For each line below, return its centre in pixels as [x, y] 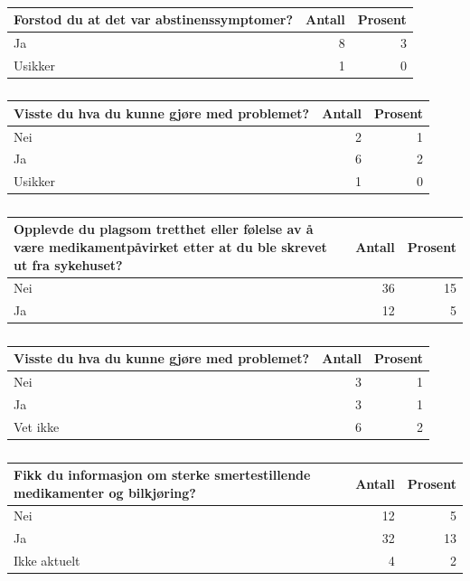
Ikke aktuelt [47, 561]
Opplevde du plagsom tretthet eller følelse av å [164, 229]
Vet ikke [37, 426]
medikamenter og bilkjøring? [105, 492]
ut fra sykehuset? [68, 264]
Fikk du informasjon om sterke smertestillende [162, 474]
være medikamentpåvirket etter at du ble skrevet [170, 247]
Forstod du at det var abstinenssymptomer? [153, 19]
